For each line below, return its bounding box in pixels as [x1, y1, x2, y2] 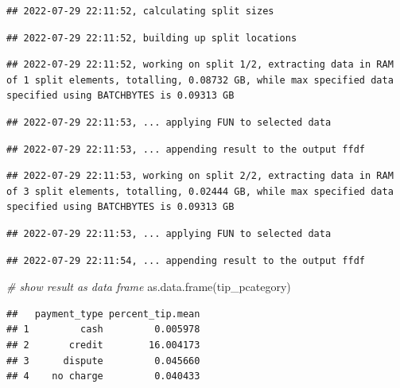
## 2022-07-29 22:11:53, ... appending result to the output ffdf [6, 143, 366, 155]
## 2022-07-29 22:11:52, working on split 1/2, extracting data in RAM [6, 59, 394, 71]
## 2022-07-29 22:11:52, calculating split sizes [6, 6, 274, 17]
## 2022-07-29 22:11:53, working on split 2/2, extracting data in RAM [6, 170, 394, 182]
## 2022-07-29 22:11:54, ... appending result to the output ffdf [6, 254, 366, 266]
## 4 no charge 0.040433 [6, 371, 200, 382]
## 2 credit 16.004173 [6, 339, 200, 351]
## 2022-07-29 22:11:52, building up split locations [6, 32, 297, 44]
